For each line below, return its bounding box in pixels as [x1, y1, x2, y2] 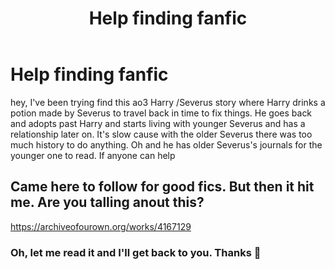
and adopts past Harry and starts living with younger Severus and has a [10, 117, 306, 129]
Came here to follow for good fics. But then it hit [10, 178, 315, 196]
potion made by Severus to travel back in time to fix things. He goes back [10, 107, 313, 119]
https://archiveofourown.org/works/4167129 [10, 220, 192, 232]
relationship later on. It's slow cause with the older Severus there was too [10, 128, 313, 140]
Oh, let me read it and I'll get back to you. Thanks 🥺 [10, 245, 262, 259]
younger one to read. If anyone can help [10, 149, 176, 161]
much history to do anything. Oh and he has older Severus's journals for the [10, 138, 323, 151]
